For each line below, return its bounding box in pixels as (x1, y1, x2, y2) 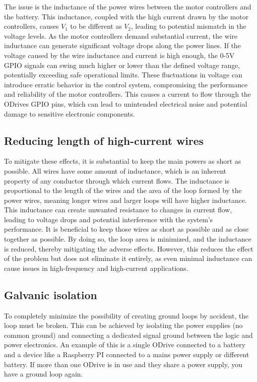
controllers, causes (4, 21, 59, 31)
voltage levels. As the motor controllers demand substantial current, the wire (4, 30, 238, 41)
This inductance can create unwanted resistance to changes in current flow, (4, 204, 232, 215)
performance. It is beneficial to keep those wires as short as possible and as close (4, 224, 249, 234)
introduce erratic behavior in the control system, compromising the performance (4, 79, 248, 89)
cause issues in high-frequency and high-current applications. (4, 262, 189, 273)
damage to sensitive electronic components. (4, 108, 135, 119)
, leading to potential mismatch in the (131, 21, 247, 31)
